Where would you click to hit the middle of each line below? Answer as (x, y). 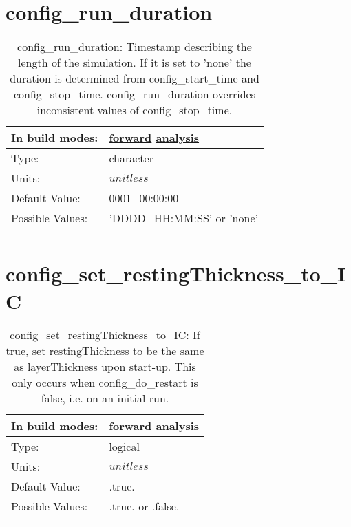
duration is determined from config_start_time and (135, 78)
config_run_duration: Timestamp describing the (135, 47)
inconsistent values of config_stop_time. (135, 110)
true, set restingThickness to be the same (105, 351)
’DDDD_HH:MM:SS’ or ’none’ (183, 218)
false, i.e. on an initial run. (105, 398)
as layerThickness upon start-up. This (105, 367)
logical (124, 447)
